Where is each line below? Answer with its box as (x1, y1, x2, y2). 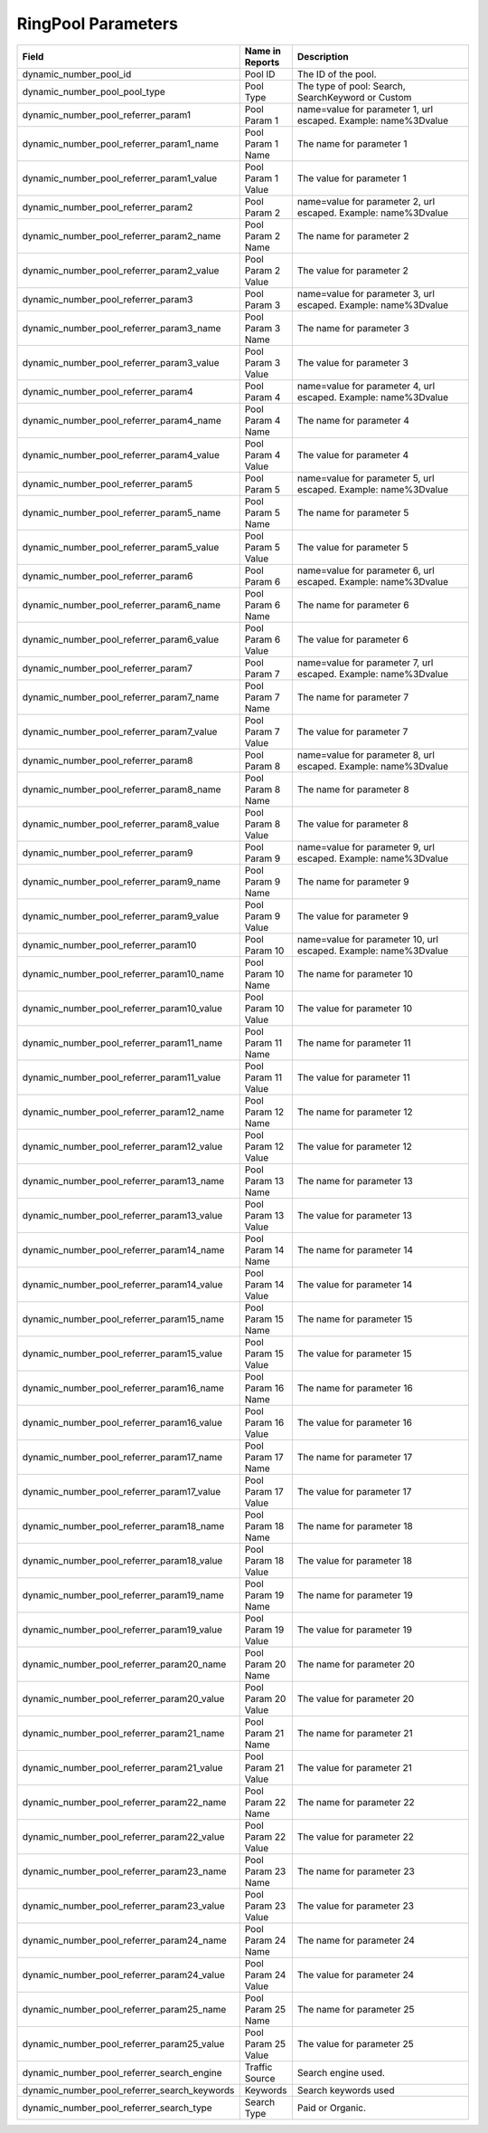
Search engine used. (296, 2066, 386, 2079)
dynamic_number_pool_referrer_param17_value (22, 1485, 221, 1497)
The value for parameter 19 (296, 1623, 413, 1636)
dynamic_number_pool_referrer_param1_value (22, 172, 218, 185)
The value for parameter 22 (296, 1830, 415, 1842)
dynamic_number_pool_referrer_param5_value (22, 540, 220, 553)
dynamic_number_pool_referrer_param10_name (22, 967, 225, 980)
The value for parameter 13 (296, 1209, 413, 1221)
